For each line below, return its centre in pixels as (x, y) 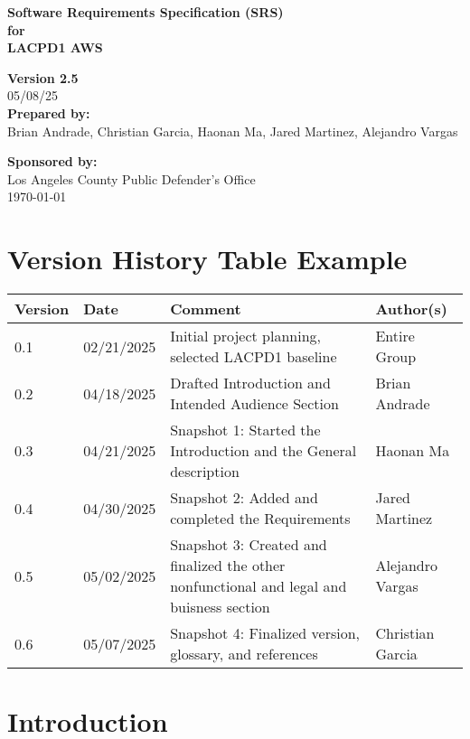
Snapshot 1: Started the (245, 430)
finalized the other (228, 566)
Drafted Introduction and (250, 383)
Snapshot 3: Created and (249, 545)
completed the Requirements (260, 519)
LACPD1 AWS (55, 47)
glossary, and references (244, 654)
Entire (395, 336)
